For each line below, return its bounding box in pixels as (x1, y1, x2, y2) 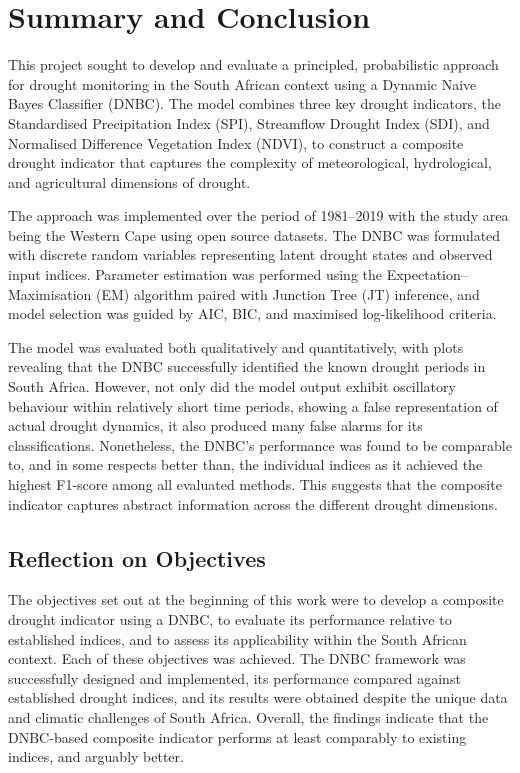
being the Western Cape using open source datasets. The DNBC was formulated (8, 224, 501, 245)
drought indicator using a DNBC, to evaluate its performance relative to (8, 608, 452, 629)
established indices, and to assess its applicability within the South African (8, 628, 467, 649)
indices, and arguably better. (8, 746, 184, 767)
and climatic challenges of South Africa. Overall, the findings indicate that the (8, 706, 489, 727)
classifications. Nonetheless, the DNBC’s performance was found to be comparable (8, 434, 512, 455)
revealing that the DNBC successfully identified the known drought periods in (8, 356, 486, 377)
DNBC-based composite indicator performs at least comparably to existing (8, 726, 467, 747)
